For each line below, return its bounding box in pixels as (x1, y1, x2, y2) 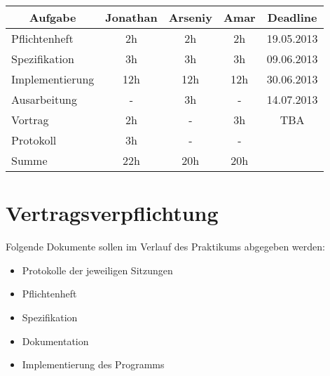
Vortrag (11, 112, 49, 128)
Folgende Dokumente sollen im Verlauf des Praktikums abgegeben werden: (6, 239, 325, 254)
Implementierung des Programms (22, 357, 165, 372)
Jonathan (105, 9, 158, 25)
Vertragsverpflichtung (6, 199, 219, 227)
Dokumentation (22, 333, 89, 348)
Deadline (267, 9, 317, 25)
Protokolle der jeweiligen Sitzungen (22, 262, 173, 277)
